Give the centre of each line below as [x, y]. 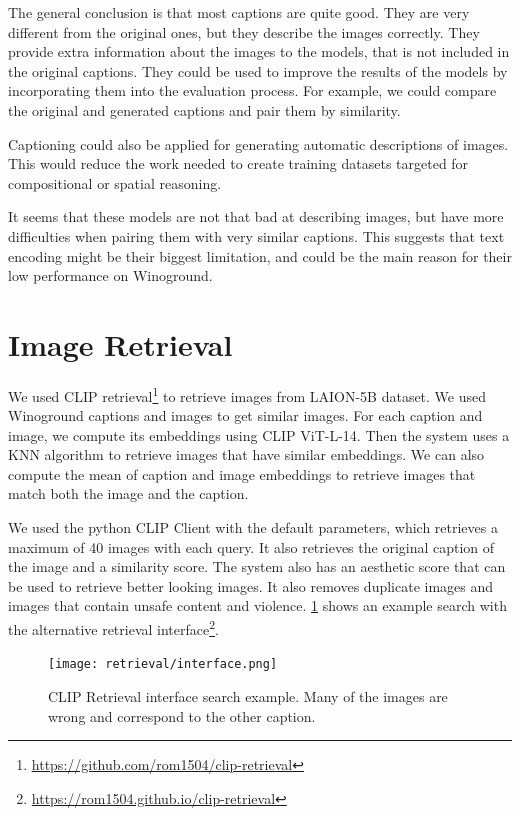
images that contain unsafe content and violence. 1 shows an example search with [257, 605]
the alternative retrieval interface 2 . [113, 627]
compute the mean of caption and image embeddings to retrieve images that [242, 473]
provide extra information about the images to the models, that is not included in [259, 51]
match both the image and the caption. [128, 493]
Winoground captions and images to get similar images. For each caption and [245, 415]
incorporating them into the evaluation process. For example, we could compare [252, 90]
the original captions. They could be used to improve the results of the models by [258, 70]
